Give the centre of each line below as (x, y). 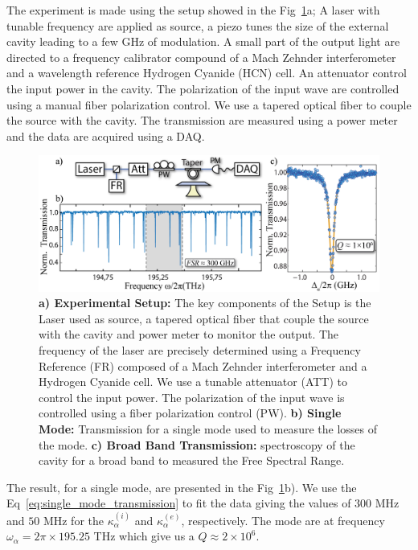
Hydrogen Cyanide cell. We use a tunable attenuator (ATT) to (193, 382)
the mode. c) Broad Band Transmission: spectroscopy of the (197, 444)
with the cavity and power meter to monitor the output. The (189, 334)
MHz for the (73, 520)
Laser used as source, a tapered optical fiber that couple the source (204, 318)
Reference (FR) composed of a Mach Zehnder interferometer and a (203, 365)
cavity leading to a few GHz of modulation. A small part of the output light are (203, 41)
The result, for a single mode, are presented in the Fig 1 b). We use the (182, 487)
